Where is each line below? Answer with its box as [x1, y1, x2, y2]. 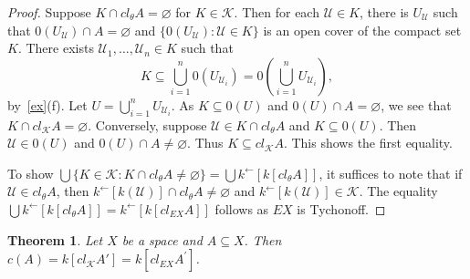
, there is [360, 3, 409, 21]
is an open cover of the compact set [263, 20, 462, 39]
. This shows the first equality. [283, 133, 453, 152]
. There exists [17, 38, 94, 57]
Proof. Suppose [7, 3, 91, 21]
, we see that [381, 95, 452, 114]
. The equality [359, 181, 438, 201]
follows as [214, 199, 269, 218]
